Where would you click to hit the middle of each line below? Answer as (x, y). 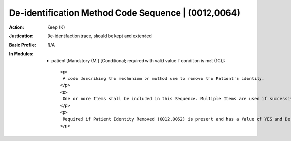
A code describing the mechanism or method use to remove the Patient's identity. (163, 78)
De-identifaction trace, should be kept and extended (100, 36)
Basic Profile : (23, 45)
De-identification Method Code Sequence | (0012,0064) (125, 13)
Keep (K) (56, 27)
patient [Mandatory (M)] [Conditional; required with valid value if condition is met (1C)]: (138, 61)
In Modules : (21, 54)
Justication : (21, 36)
